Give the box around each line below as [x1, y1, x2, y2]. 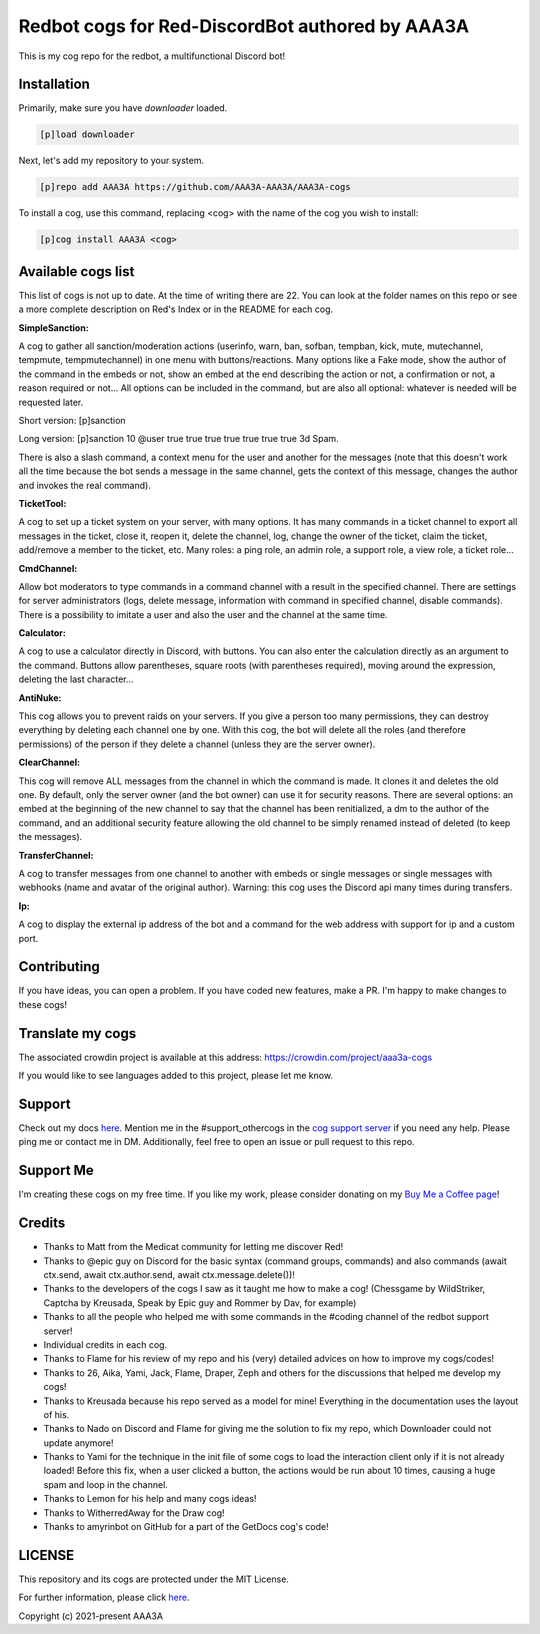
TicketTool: [18, 497, 67, 509]
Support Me [18, 1162, 94, 1179]
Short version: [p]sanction [18, 415, 126, 426]
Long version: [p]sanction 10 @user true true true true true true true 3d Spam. [18, 433, 339, 445]
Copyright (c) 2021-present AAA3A [18, 1610, 164, 1622]
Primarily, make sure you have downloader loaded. [18, 102, 228, 114]
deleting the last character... [18, 673, 134, 685]
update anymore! [43, 1436, 114, 1449]
